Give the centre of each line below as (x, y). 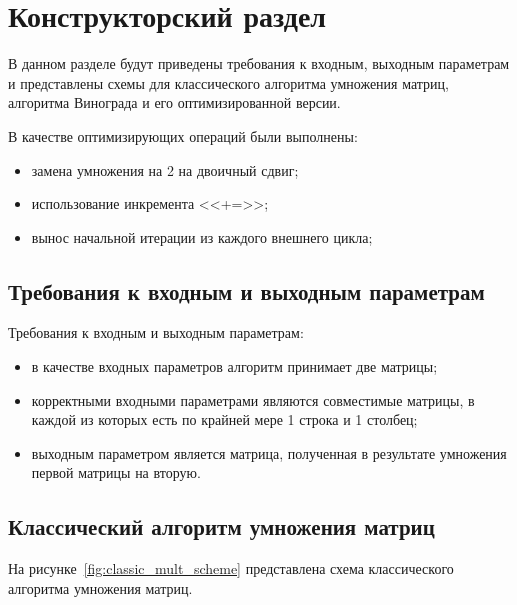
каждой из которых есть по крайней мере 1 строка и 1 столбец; (224, 419)
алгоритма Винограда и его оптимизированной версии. (174, 102)
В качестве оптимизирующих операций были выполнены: (183, 135)
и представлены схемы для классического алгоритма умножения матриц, (228, 82)
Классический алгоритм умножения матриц (221, 526)
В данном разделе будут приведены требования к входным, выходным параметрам (259, 63)
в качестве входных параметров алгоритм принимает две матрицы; (234, 366)
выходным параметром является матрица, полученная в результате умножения (269, 452)
